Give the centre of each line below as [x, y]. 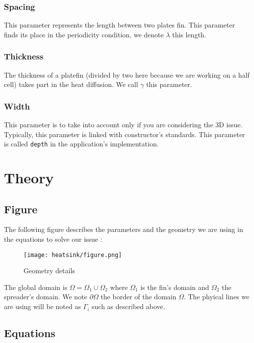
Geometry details [49, 271]
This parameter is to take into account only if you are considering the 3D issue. [123, 125]
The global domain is [36, 287]
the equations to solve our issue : [53, 239]
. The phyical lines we [216, 297]
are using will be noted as [42, 306]
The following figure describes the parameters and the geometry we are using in [124, 229]
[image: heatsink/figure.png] [73, 255]
